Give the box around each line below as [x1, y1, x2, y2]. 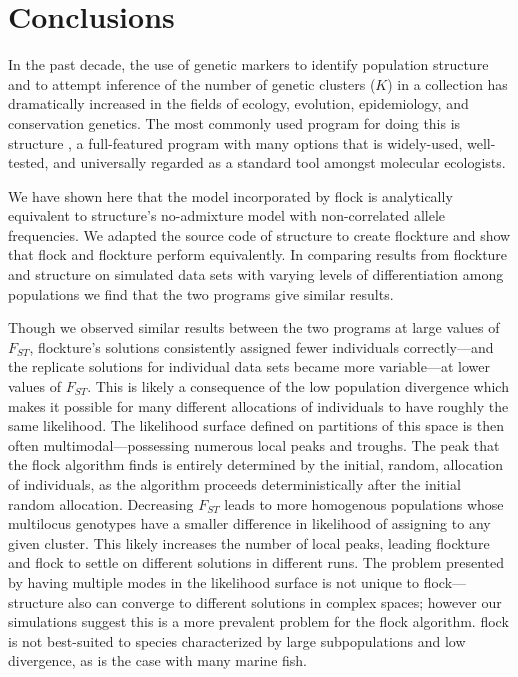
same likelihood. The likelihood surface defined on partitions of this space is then [8, 415, 505, 436]
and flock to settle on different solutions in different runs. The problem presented [8, 552, 505, 573]
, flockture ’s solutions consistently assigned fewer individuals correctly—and [29, 336, 494, 357]
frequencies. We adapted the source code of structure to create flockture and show [8, 224, 511, 245]
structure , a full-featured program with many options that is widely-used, [8, 132, 463, 153]
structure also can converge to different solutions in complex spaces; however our [8, 591, 502, 612]
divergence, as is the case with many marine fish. [8, 650, 308, 671]
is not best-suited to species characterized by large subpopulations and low [8, 630, 466, 651]
